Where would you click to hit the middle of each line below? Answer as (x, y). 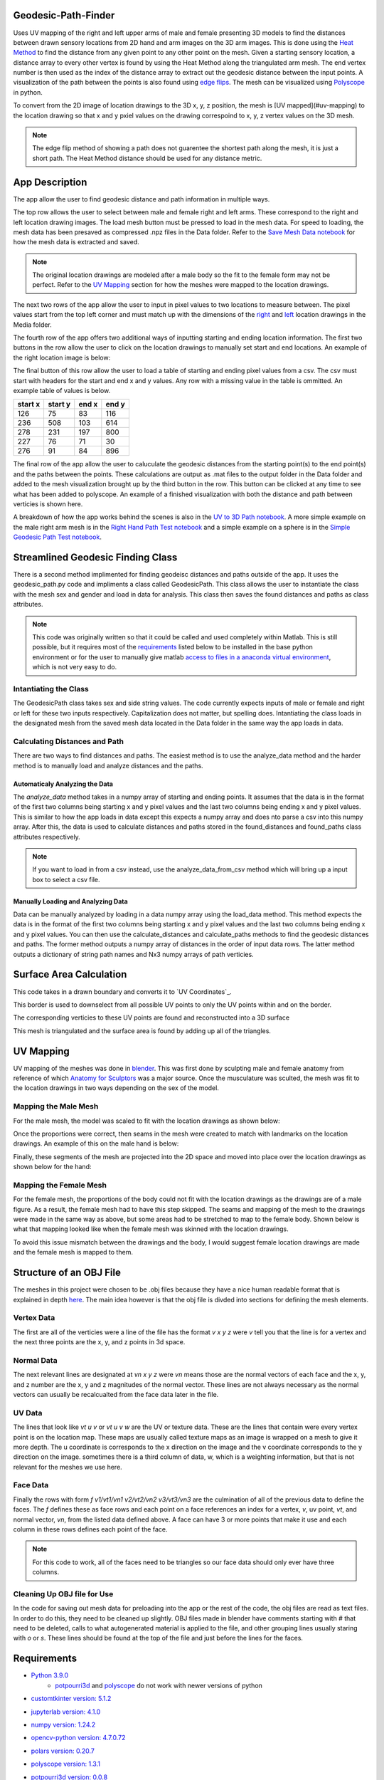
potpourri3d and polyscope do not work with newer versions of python (159, 1685)
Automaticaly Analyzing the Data (63, 784)
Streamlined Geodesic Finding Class (95, 557)
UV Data (28, 1413)
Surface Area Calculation (70, 974)
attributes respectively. (47, 837)
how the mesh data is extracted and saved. (76, 242)
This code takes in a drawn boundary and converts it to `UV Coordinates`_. (122, 991)
